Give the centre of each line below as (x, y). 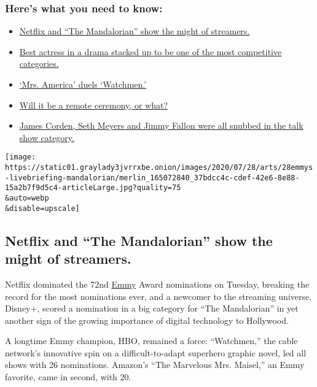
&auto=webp (27, 198)
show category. (47, 137)
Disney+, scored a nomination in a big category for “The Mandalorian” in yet (152, 308)
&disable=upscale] (42, 208)
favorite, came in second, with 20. (68, 377)
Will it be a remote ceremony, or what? (94, 105)
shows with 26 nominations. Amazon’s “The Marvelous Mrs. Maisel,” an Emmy (155, 365)
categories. (39, 63)
